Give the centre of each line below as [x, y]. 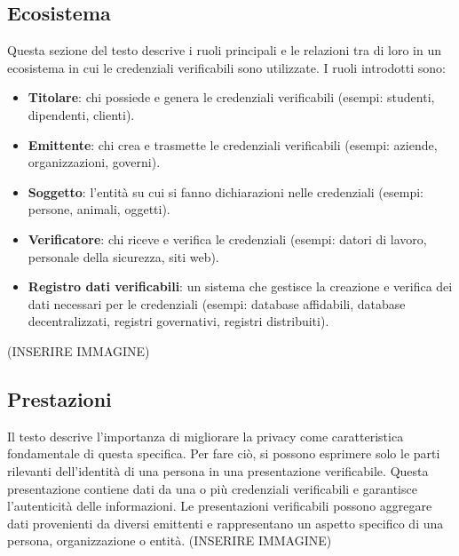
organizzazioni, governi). [94, 162]
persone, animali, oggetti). [99, 209]
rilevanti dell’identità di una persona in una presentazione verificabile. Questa [218, 470]
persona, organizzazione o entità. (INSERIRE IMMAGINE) [170, 540]
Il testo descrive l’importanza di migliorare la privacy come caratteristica [206, 436]
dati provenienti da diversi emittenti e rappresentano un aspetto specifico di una [226, 523]
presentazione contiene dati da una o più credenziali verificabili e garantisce [212, 488]
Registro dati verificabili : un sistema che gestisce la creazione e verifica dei [240, 286]
